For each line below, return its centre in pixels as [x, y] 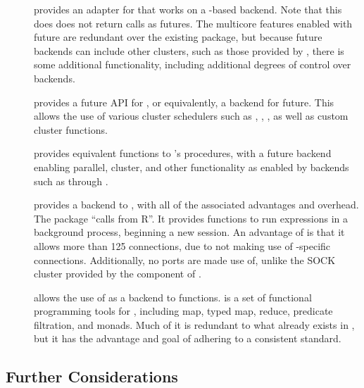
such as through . [71, 181]
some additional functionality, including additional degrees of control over [193, 64]
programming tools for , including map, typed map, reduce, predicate [183, 311]
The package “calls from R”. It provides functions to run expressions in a [191, 218]
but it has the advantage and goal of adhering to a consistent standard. [188, 338]
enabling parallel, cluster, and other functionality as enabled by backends [192, 167]
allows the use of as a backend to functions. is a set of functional [173, 297]
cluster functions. [71, 129]
